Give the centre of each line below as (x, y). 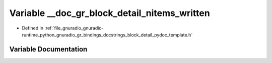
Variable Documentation (48, 49)
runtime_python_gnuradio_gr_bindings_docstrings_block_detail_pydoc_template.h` (107, 34)
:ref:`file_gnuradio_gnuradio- (74, 28)
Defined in (33, 28)
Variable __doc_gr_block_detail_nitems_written (110, 13)
